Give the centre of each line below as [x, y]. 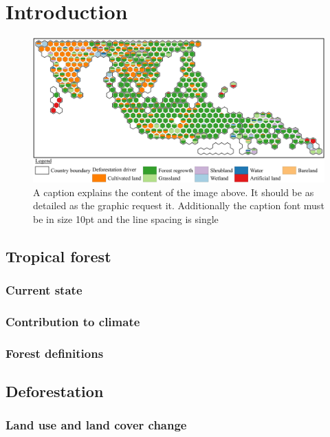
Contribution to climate [73, 321]
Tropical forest [58, 256]
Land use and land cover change [96, 425]
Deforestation [55, 391]
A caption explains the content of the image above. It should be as [174, 192]
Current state [44, 290]
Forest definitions [55, 353]
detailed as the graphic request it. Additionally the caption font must [179, 205]
